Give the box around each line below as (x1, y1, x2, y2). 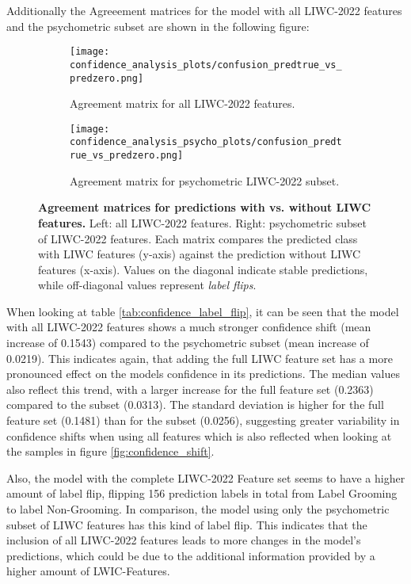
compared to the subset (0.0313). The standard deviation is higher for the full (6, 396, 384, 413)
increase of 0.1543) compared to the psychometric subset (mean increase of (6, 334, 369, 351)
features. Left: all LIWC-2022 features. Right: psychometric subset (38, 214, 367, 231)
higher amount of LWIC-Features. (6, 563, 170, 579)
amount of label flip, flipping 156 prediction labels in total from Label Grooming (6, 485, 398, 502)
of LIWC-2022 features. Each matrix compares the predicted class (38, 230, 358, 246)
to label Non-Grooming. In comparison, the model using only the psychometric (6, 501, 390, 517)
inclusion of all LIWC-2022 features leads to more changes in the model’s (6, 532, 361, 548)
